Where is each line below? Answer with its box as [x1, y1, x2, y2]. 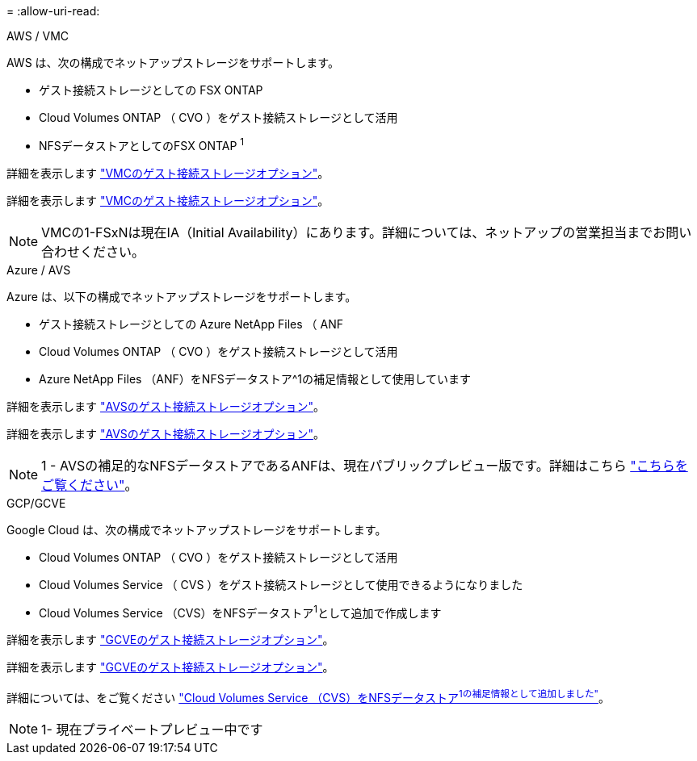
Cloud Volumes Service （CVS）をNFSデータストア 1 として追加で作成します [39, 603, 442, 620]
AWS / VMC [6, 29, 69, 43]
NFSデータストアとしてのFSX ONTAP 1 [39, 136, 245, 153]
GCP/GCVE [6, 495, 66, 510]
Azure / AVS [6, 262, 71, 277]
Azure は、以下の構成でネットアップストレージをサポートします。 [6, 289, 357, 303]
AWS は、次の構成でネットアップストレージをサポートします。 [6, 56, 339, 69]
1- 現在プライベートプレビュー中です [41, 721, 263, 738]
